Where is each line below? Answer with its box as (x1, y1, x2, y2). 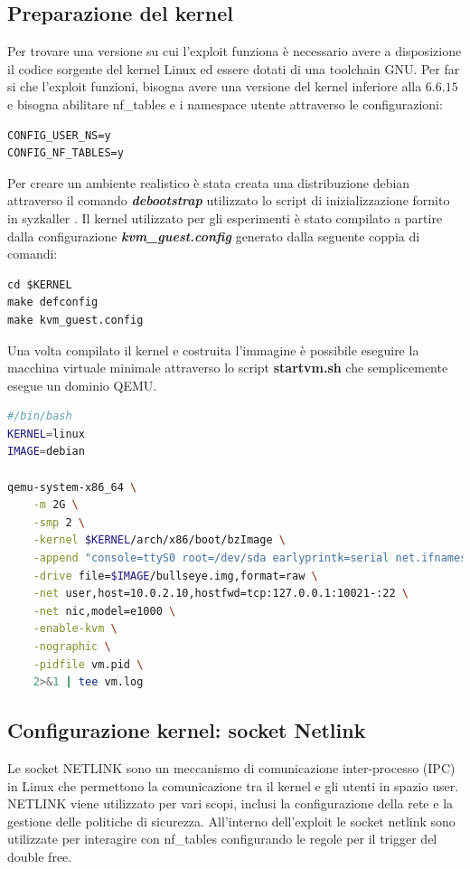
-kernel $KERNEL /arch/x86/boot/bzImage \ (33, 534, 286, 547)
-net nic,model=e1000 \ (33, 604, 176, 618)
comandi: (7, 244, 58, 263)
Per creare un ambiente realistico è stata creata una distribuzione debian (7, 173, 410, 192)
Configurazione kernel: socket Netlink (7, 716, 366, 744)
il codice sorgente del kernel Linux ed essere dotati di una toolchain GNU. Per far (7, 59, 460, 78)
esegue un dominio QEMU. (7, 375, 157, 394)
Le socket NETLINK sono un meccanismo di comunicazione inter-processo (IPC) (7, 759, 456, 777)
